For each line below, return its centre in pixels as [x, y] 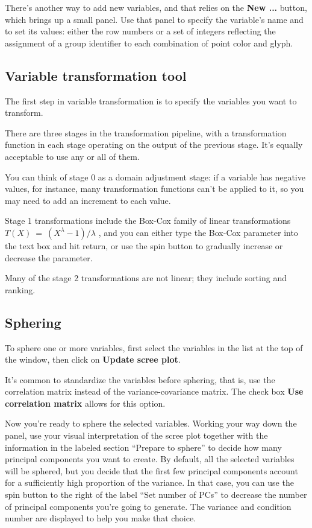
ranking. [20, 289]
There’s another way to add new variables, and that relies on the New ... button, [156, 7]
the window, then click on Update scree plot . [93, 359]
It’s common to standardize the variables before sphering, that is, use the [140, 379]
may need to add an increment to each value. [88, 200]
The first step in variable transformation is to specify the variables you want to [151, 100]
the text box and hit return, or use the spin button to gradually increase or [144, 245]
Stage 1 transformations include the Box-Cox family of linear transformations [148, 221]
